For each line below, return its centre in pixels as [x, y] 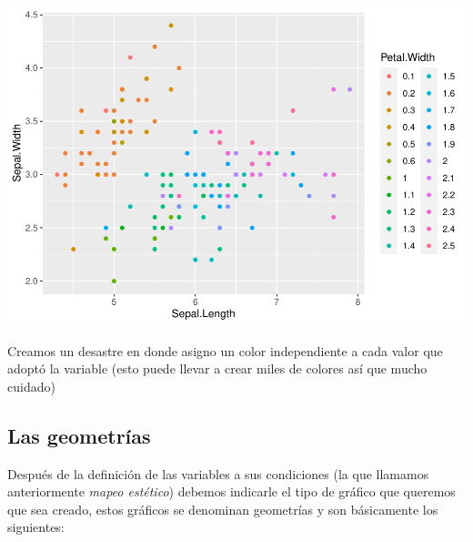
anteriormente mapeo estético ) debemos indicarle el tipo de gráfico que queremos [231, 491]
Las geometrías [79, 435]
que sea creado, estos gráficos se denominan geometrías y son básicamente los [223, 509]
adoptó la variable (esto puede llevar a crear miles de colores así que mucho [217, 368]
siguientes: [36, 527]
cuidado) [31, 386]
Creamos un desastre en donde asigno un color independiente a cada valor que [225, 350]
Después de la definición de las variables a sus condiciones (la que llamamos [218, 473]
